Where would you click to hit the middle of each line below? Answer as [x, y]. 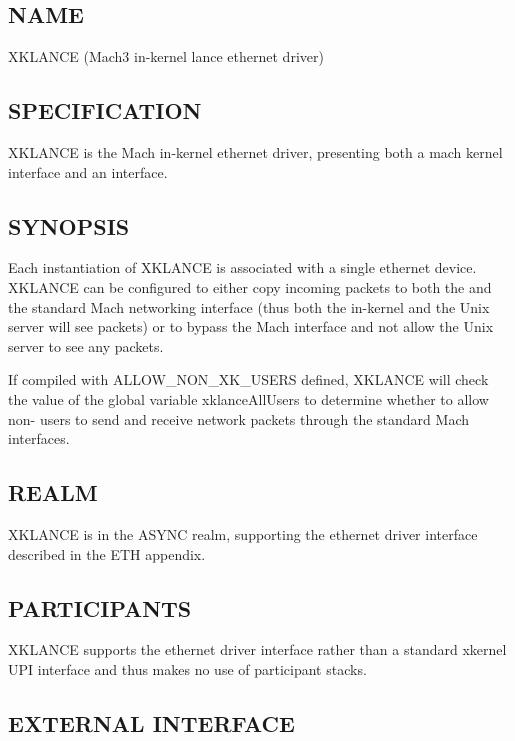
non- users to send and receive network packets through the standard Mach [239, 418]
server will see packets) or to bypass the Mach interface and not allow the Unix [251, 326]
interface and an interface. [88, 171]
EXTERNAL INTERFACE [151, 722]
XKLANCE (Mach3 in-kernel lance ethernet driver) [166, 56]
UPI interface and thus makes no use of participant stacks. [187, 668]
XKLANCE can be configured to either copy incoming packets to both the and [250, 286]
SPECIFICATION [105, 110]
